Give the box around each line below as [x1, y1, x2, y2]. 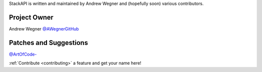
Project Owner [9, 13, 53, 21]
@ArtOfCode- [9, 51, 37, 57]
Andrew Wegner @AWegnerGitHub [9, 26, 79, 31]
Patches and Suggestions [9, 39, 88, 47]
